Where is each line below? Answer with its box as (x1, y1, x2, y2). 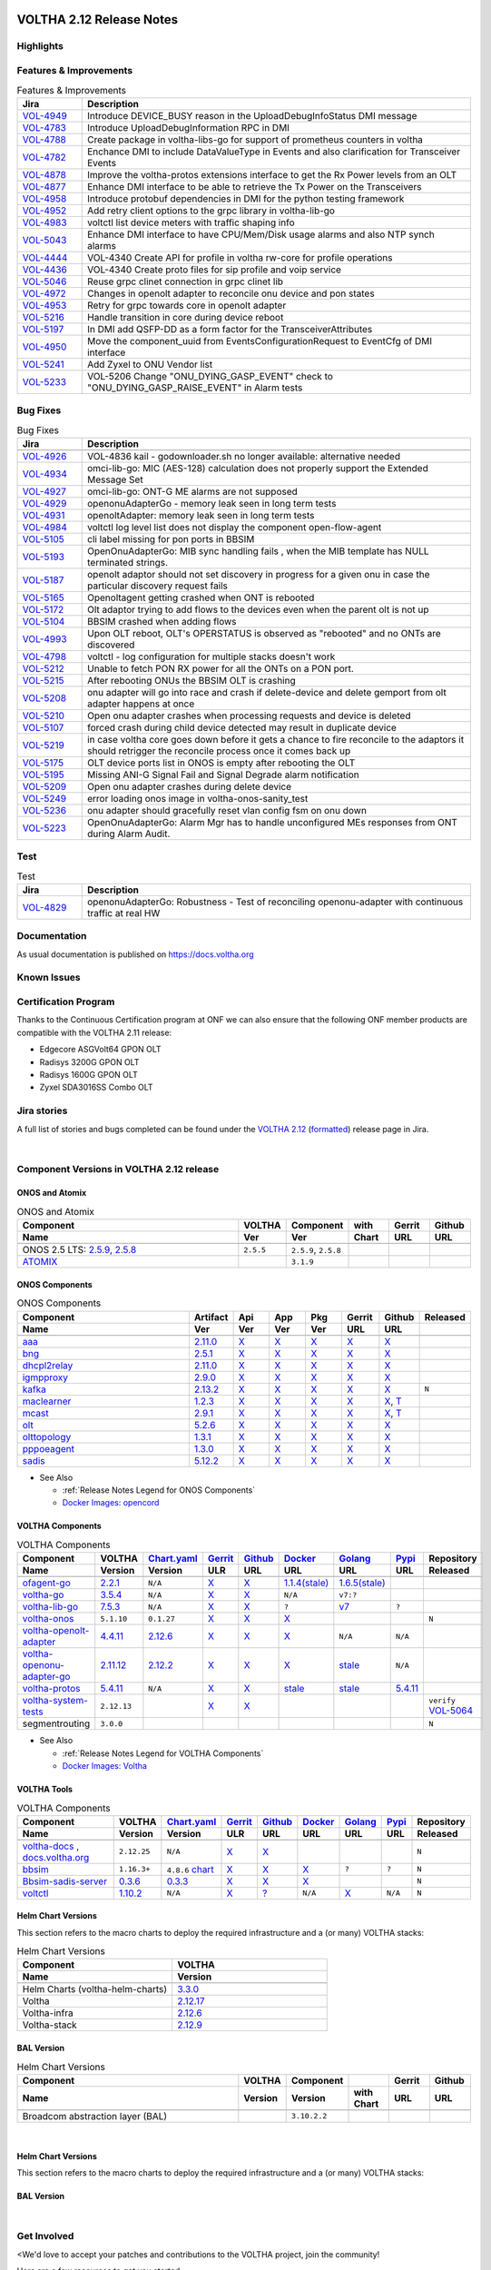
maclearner (22, 1395, 72, 1407)
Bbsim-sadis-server (22, 1875, 108, 1888)
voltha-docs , (22, 1840, 80, 1852)
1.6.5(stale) (339, 1576, 386, 1589)
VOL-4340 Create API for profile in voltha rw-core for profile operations (86, 251, 393, 263)
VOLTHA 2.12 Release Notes (16, 12, 179, 27)
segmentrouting (22, 1717, 91, 1730)
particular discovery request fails (86, 579, 229, 592)
